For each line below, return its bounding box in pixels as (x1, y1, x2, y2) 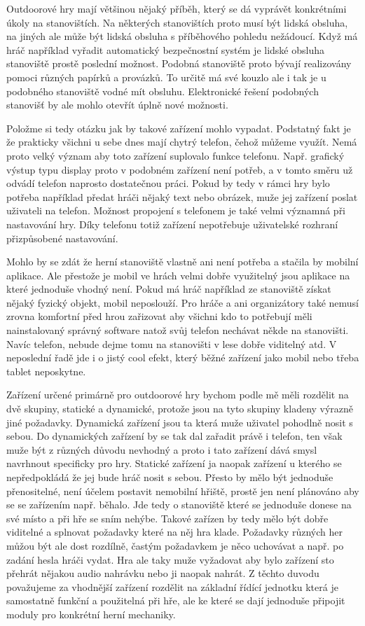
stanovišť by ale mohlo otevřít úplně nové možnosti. (6, 97, 228, 112)
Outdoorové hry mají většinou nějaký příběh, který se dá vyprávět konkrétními (6, 1, 347, 15)
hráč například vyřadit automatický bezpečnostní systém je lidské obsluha (6, 42, 324, 57)
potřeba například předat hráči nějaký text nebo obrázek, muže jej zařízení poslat (6, 189, 358, 204)
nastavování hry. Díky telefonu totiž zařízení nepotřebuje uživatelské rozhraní (6, 216, 338, 231)
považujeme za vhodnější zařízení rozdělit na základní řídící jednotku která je (6, 579, 338, 594)
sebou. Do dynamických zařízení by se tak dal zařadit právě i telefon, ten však (6, 429, 343, 443)
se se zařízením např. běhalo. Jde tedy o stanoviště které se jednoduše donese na (6, 497, 352, 512)
